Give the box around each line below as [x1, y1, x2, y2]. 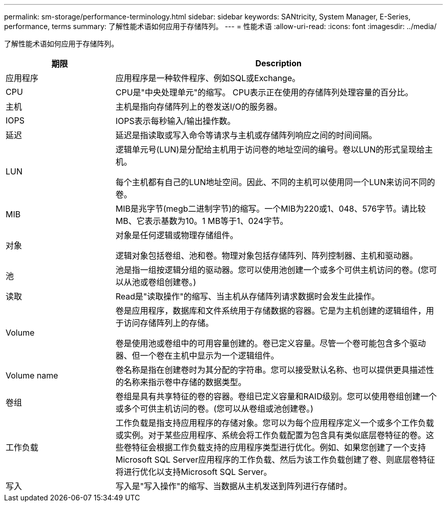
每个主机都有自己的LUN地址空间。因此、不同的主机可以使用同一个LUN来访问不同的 [115, 177, 435, 187]
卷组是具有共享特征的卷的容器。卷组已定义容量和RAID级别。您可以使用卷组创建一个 [115, 391, 437, 401]
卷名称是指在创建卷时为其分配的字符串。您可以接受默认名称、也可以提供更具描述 [115, 365, 426, 375]
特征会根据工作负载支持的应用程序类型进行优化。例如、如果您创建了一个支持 [132, 442, 426, 452]
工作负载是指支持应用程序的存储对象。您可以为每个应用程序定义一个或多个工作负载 [115, 418, 434, 428]
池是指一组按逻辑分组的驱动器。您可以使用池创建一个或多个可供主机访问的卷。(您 [115, 265, 429, 275]
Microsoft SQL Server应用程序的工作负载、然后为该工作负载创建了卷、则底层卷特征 [115, 454, 435, 465]
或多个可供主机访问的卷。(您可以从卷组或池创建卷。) [115, 403, 314, 414]
